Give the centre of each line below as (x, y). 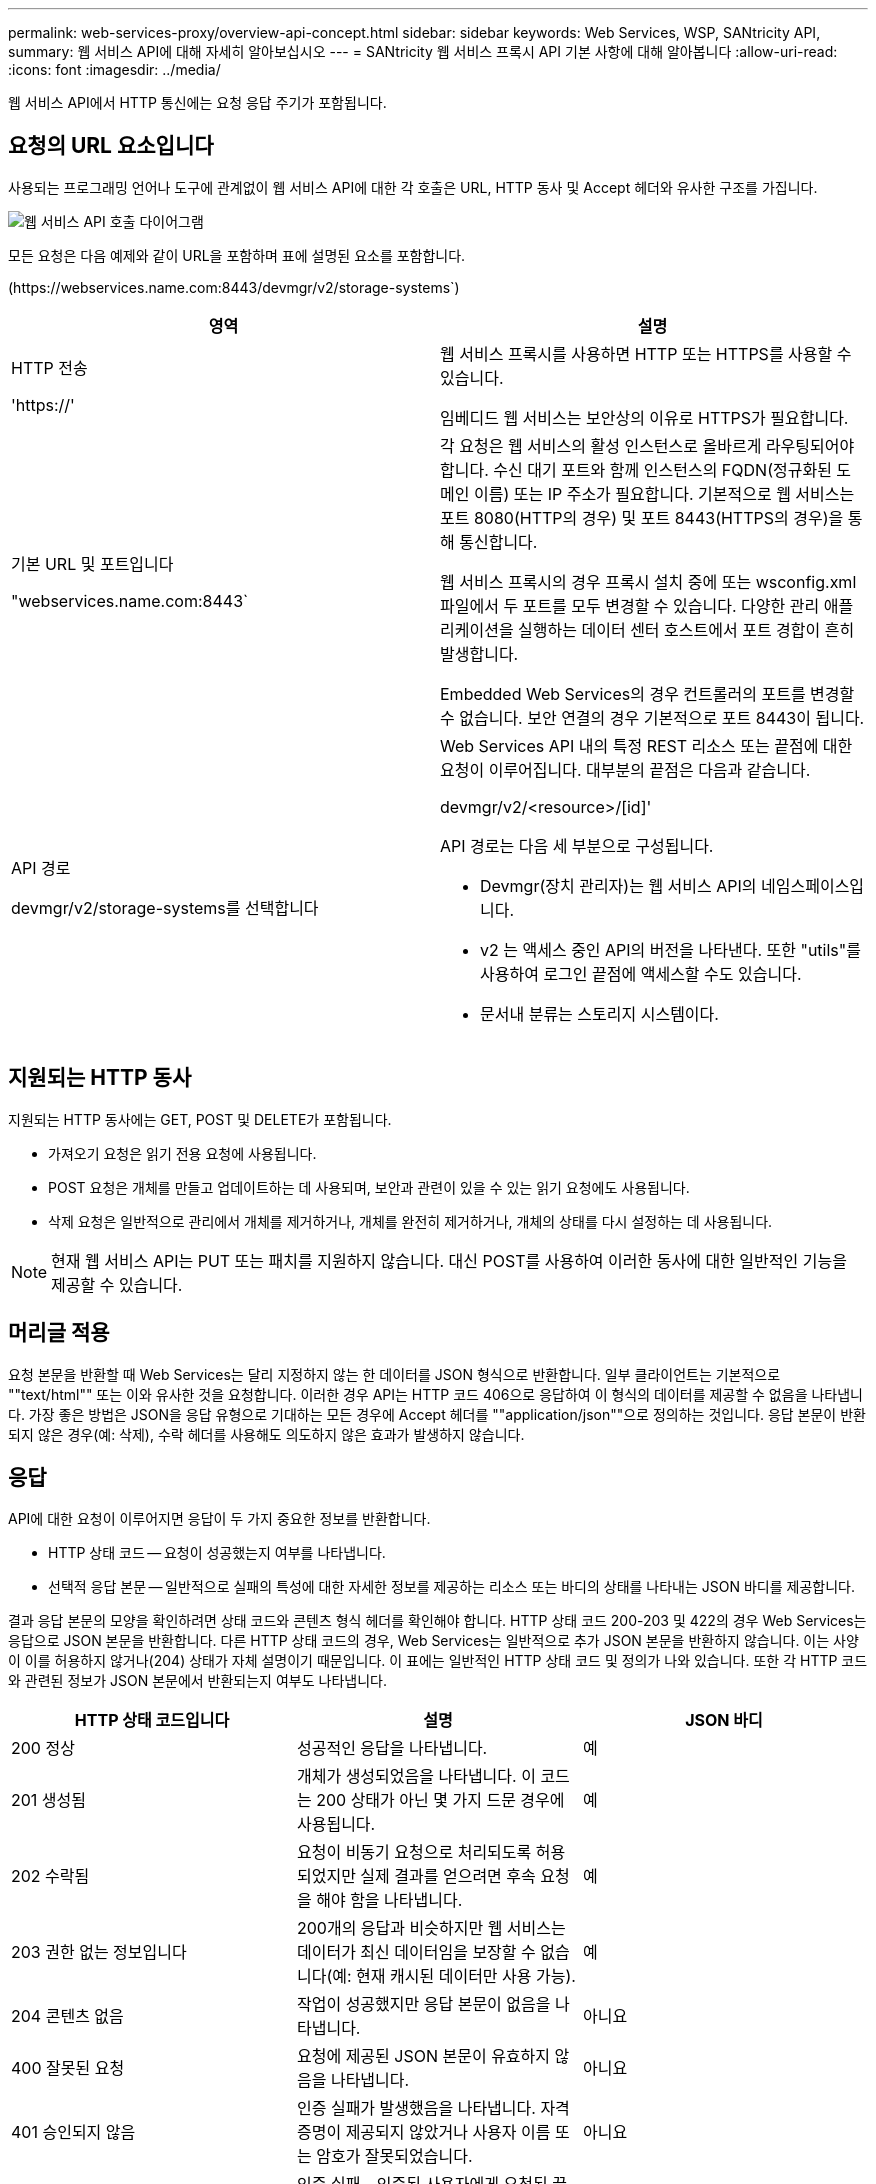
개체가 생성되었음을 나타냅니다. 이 (416, 1776)
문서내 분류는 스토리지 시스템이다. (599, 1013)
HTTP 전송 (49, 367)
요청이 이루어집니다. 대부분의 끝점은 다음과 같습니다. (625, 769)
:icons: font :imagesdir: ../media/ (114, 69)
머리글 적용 (59, 1333)
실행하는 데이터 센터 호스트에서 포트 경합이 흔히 (686, 629)
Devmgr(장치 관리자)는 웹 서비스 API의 (618, 885)
